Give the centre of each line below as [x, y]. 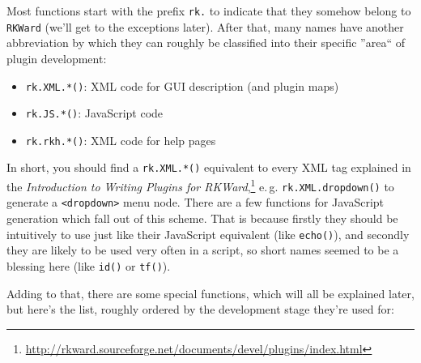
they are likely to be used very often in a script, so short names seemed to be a [203, 250]
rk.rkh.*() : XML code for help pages [121, 140]
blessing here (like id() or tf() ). [89, 265]
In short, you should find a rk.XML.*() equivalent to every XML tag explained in [209, 167]
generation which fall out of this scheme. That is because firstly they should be [202, 218]
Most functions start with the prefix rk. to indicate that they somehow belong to [209, 11]
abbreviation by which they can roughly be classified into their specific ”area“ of [206, 43]
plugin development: [57, 58]
